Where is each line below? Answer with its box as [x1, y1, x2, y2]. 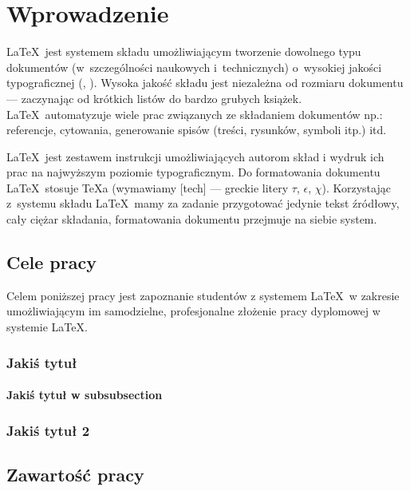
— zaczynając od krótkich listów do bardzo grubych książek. [6, 89, 302, 106]
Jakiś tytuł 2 [6, 420, 90, 440]
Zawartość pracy [6, 461, 144, 486]
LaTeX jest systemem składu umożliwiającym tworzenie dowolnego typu [6, 43, 361, 60]
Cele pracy [6, 250, 97, 275]
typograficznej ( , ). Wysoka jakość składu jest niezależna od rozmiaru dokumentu [6, 74, 404, 91]
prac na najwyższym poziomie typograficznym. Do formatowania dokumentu [6, 164, 380, 180]
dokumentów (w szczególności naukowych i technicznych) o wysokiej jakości [6, 58, 382, 75]
